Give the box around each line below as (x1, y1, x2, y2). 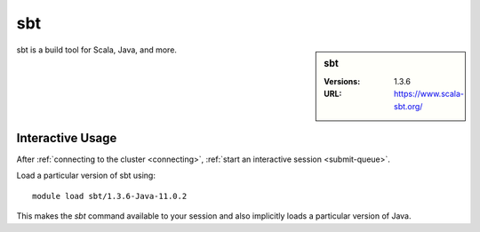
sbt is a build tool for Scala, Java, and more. (16, 44, 178, 55)
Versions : (324, 76, 361, 86)
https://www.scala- (394, 89, 464, 100)
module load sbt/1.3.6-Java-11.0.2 (32, 191, 188, 201)
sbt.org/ (394, 100, 423, 111)
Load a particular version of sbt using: (16, 170, 156, 181)
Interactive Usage (16, 130, 117, 146)
